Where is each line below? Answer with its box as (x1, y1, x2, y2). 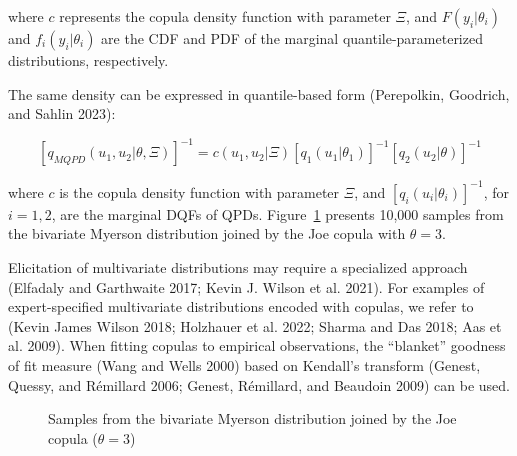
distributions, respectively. (8, 50, 169, 70)
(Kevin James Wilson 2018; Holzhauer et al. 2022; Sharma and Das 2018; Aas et (8, 315, 502, 336)
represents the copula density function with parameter (59, 6, 391, 26)
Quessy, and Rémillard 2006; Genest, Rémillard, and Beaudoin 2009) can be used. (8, 374, 510, 395)
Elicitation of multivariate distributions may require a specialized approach (8, 256, 468, 277)
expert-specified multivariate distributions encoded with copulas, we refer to (8, 296, 474, 317)
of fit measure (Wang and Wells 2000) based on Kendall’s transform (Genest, (8, 354, 481, 375)
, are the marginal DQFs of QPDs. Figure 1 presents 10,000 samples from (51, 203, 504, 224)
